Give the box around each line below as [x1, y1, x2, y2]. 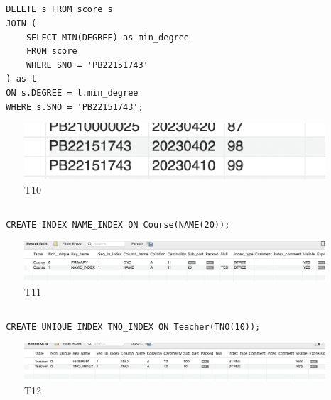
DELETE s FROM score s [6, 4, 113, 15]
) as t [6, 74, 37, 84]
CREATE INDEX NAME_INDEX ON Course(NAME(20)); [6, 219, 230, 230]
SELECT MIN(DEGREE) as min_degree [26, 32, 190, 43]
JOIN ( [6, 18, 37, 28]
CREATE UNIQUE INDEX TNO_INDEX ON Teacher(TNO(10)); [6, 321, 261, 332]
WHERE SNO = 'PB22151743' [26, 60, 148, 70]
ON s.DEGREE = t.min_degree [6, 87, 139, 98]
